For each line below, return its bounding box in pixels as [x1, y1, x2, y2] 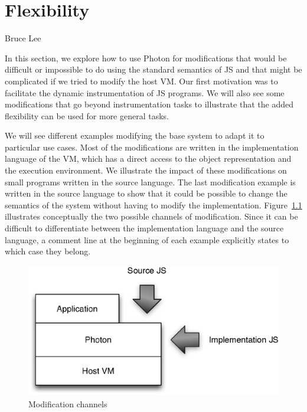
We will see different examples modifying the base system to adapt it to [5, 129, 264, 142]
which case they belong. [5, 245, 91, 257]
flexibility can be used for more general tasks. [5, 109, 169, 122]
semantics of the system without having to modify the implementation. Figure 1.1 [5, 198, 302, 211]
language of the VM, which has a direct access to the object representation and [5, 152, 292, 165]
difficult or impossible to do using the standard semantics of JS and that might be [5, 63, 302, 76]
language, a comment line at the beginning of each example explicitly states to [5, 233, 289, 246]
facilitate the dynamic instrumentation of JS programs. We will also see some [5, 86, 285, 99]
